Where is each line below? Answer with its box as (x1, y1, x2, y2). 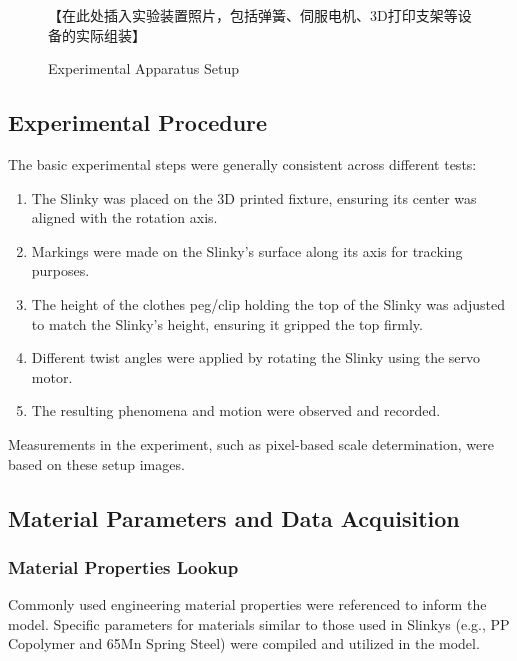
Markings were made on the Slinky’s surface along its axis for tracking (31, 240, 463, 261)
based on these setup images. (8, 453, 185, 474)
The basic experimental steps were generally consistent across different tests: (8, 153, 477, 174)
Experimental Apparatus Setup (48, 58, 239, 79)
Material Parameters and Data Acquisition (8, 502, 460, 533)
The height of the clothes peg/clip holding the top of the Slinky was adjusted (31, 293, 505, 314)
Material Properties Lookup (8, 554, 239, 579)
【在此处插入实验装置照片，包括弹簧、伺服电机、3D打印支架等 (48, 5, 458, 25)
